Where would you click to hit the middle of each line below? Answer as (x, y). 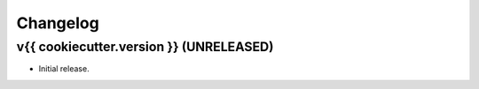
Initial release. (64, 69)
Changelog (58, 23)
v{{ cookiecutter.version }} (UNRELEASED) (145, 47)
